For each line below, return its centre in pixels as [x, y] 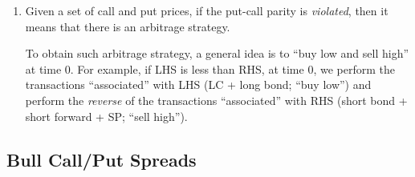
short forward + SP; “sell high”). [106, 116]
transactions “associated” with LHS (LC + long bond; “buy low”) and [198, 84]
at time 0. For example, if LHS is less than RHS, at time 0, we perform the [210, 68]
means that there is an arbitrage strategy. [128, 26]
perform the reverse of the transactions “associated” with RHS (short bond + [216, 100]
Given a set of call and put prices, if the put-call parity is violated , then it [207, 10]
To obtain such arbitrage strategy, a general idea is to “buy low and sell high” [217, 53]
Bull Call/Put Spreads [102, 159]
